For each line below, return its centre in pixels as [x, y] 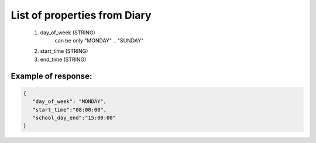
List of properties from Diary [81, 15]
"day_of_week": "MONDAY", [70, 101]
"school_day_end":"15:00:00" [74, 117]
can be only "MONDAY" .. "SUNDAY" [99, 40]
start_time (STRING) [64, 51]
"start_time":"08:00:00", [70, 110]
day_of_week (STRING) [68, 33]
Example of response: [51, 76]
